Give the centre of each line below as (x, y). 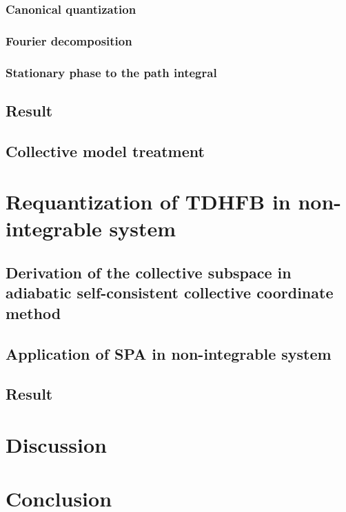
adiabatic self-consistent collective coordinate (170, 293)
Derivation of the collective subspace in (149, 273)
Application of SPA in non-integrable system (169, 353)
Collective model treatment (105, 151)
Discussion (56, 444)
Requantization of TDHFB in (148, 202)
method (33, 313)
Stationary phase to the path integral (111, 72)
